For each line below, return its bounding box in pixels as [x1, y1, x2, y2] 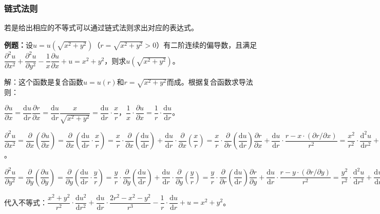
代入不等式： [4, 197, 47, 207]
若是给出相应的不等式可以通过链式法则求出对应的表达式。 [4, 22, 198, 33]
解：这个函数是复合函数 [4, 76, 83, 87]
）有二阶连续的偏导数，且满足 [156, 39, 257, 50]
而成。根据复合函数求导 [166, 76, 246, 87]
